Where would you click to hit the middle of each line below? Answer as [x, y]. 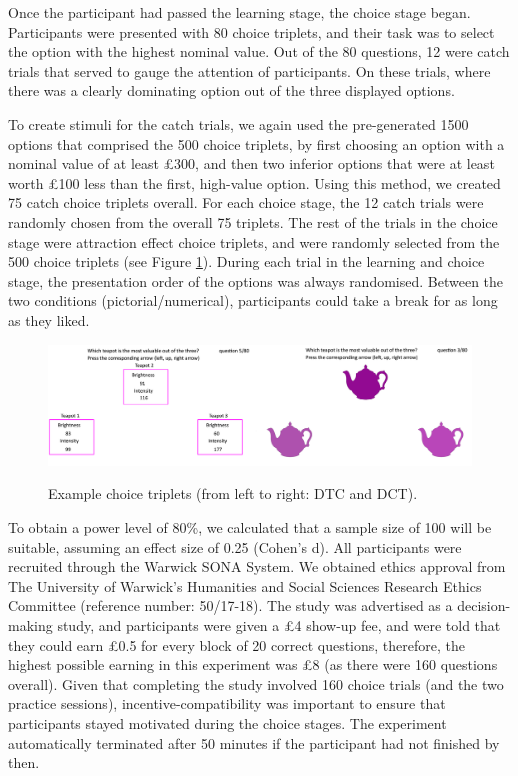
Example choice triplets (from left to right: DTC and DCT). [233, 493]
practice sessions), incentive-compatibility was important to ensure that [227, 703]
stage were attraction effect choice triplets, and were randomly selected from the [254, 241]
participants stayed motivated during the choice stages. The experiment [227, 722]
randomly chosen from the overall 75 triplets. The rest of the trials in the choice [253, 221]
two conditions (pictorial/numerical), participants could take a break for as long [253, 300]
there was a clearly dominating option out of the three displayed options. [231, 90]
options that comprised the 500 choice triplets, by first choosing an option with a [256, 143]
